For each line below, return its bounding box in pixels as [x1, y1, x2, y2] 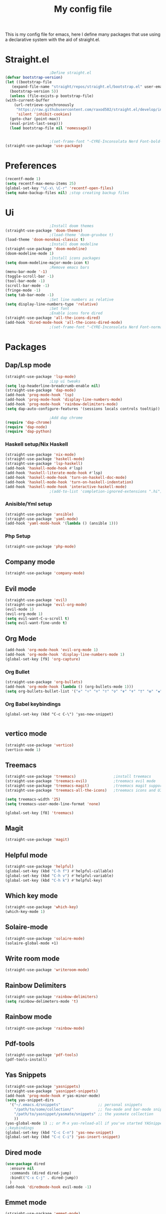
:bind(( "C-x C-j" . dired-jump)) [9, 1175, 79, 1180]
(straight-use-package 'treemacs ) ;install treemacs [5, 774, 152, 779]
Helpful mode [5, 851, 48, 860]
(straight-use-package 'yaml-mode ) [5, 516, 79, 521]
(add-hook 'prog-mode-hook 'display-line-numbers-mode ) [5, 397, 123, 402]
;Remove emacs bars [49, 265, 90, 270]
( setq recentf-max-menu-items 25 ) [5, 181, 77, 186]
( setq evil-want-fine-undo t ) [5, 620, 68, 626]
